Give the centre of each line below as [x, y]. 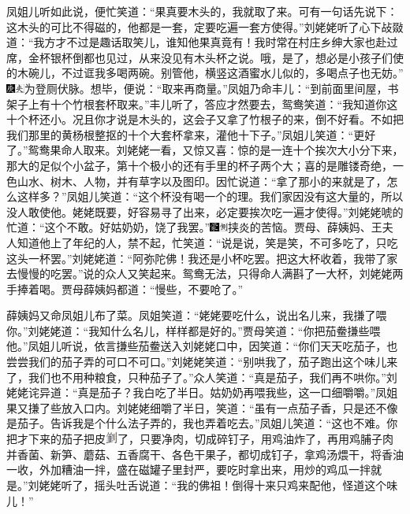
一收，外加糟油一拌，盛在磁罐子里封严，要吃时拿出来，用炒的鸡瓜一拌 [188, 470]
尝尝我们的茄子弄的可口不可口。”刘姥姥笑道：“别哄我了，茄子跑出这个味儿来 [202, 362]
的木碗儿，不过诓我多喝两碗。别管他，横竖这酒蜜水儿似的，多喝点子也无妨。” [205, 73]
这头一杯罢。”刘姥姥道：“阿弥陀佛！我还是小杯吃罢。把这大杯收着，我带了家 [202, 258]
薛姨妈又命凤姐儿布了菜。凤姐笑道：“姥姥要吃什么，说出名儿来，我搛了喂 [197, 315]
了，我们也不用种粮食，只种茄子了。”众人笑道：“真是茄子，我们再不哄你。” [196, 377]
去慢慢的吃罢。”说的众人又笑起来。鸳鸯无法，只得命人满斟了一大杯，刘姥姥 [199, 274]
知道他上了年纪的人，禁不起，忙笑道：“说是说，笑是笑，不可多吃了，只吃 [207, 242]
